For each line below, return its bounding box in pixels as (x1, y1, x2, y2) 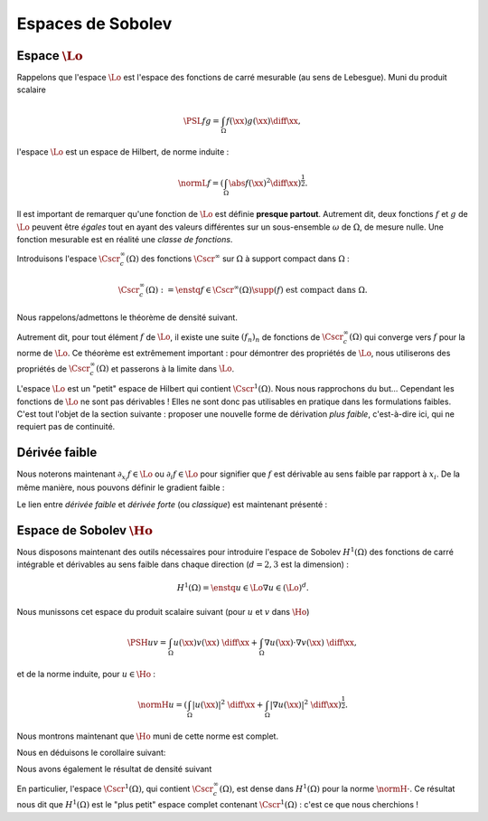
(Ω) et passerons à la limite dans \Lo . (96, 363, 235, 374)
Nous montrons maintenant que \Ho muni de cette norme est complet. (16, 731, 279, 741)
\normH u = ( (137, 699, 188, 710)
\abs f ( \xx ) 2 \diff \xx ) (229, 176, 302, 188)
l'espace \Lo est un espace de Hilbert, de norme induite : (16, 146, 230, 157)
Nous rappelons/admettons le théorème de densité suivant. (16, 312, 239, 323)
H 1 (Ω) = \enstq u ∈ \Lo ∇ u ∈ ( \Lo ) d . (176, 581, 309, 593)
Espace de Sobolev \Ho (16, 523, 154, 538)
